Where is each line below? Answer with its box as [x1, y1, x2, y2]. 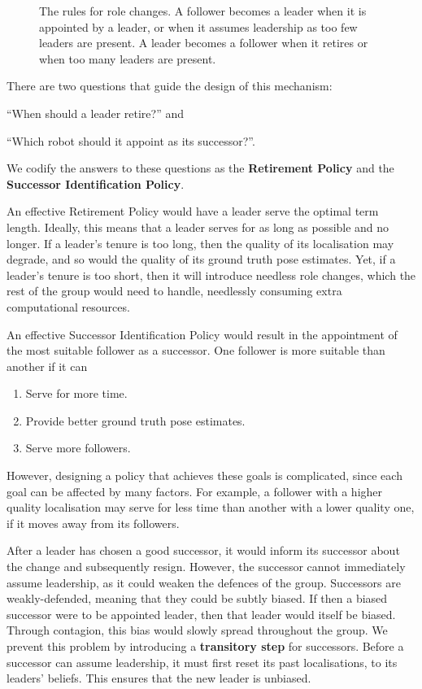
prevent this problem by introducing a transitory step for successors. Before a [7, 638, 404, 654]
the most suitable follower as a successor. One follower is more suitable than [7, 342, 385, 359]
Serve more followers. [25, 439, 131, 456]
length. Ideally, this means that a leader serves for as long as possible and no [7, 218, 389, 235]
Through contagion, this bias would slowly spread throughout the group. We [7, 621, 388, 639]
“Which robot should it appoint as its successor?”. [7, 132, 255, 149]
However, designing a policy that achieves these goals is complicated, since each [7, 467, 402, 484]
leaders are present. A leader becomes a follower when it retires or [39, 34, 368, 51]
